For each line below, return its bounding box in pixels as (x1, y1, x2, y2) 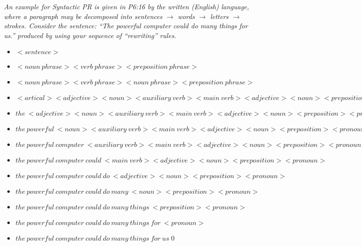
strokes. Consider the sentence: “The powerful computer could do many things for (4, 20, 248, 31)
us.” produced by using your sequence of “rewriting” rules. (4, 30, 177, 40)
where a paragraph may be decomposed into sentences (4, 11, 162, 21)
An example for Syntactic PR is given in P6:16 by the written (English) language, (4, 1, 249, 11)
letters (210, 11, 229, 21)
